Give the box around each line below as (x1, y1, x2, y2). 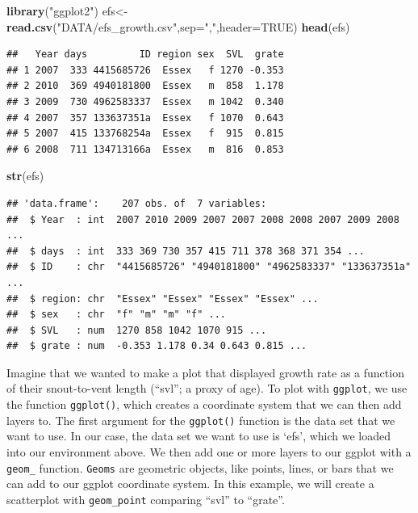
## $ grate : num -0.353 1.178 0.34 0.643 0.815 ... (6, 340, 307, 352)
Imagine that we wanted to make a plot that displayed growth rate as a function (6, 364, 404, 381)
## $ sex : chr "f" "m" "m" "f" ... (6, 309, 227, 321)
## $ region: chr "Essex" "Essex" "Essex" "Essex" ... (6, 292, 319, 305)
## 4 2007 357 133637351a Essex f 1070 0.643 (6, 111, 284, 124)
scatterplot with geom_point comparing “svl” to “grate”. (6, 490, 285, 507)
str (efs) (6, 167, 44, 184)
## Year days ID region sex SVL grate (6, 48, 284, 61)
